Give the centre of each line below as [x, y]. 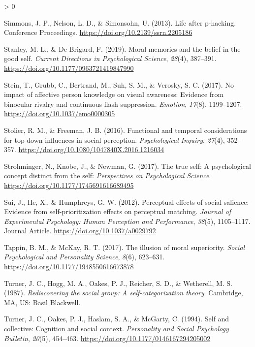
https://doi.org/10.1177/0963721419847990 [69, 68]
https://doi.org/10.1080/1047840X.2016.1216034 [91, 149]
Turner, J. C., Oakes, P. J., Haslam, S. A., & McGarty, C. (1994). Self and [117, 319]
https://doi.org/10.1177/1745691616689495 [69, 185]
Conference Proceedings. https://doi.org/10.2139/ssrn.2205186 [98, 32]
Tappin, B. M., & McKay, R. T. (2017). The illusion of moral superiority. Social [125, 247]
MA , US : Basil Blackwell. [42, 302]
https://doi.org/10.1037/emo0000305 [60, 113]
